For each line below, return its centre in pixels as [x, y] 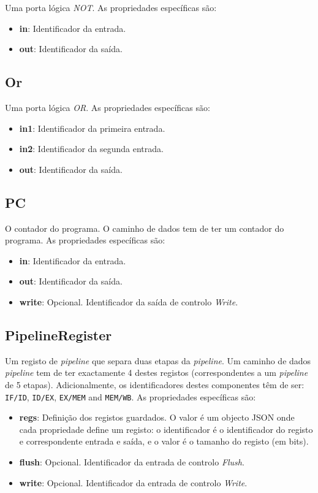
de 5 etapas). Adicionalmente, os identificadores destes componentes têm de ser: [155, 384]
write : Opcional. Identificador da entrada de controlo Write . [133, 482]
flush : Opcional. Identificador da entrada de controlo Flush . [132, 461]
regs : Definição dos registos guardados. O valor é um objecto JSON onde [157, 417]
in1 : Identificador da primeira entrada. [92, 128]
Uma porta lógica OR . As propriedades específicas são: [108, 107]
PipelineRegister [59, 334]
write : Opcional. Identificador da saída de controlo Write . [129, 301]
